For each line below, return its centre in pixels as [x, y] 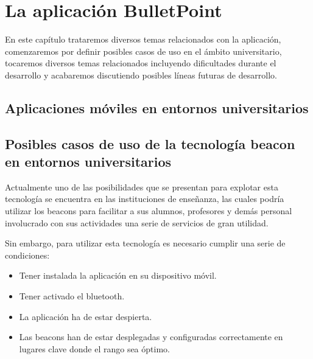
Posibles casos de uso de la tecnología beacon [150, 143]
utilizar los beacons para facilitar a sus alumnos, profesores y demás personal [149, 211]
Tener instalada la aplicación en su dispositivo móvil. [118, 275]
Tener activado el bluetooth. [72, 296]
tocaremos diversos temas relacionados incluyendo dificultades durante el [141, 63]
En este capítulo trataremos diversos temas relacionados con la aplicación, [143, 39]
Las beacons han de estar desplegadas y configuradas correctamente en [151, 337]
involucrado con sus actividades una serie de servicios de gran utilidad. [137, 222]
